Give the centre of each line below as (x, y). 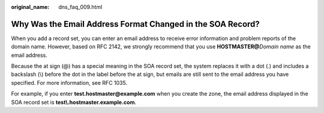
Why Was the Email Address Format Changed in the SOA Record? (136, 24)
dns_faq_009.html (80, 7)
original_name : (30, 7)
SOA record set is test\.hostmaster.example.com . (74, 102)
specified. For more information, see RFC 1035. (69, 83)
